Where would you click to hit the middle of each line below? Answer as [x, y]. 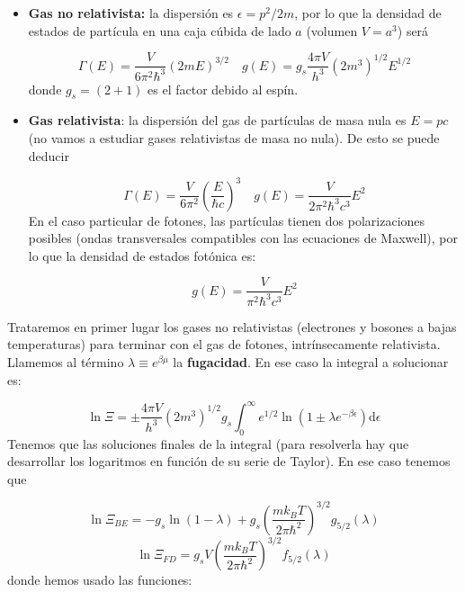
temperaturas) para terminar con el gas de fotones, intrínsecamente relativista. [224, 344]
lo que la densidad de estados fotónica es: [142, 255]
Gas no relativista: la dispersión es [131, 13]
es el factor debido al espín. [223, 89]
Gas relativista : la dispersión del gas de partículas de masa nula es [217, 120]
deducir [49, 155]
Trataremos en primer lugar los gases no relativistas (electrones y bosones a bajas [232, 326]
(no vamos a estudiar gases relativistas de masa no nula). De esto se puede [234, 137]
